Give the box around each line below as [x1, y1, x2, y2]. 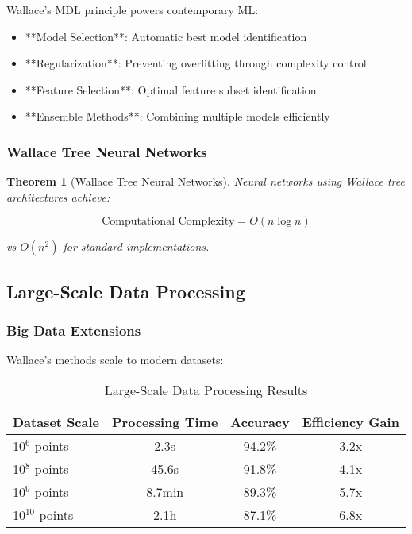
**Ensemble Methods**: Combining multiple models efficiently [25, 108, 330, 125]
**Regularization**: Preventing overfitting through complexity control [25, 55, 367, 71]
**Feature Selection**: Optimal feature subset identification [25, 81, 317, 98]
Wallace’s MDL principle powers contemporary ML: [6, 2, 259, 17]
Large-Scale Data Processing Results [104, 380, 308, 399]
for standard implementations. [63, 238, 210, 255]
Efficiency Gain [302, 412, 399, 431]
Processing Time [112, 412, 218, 431]
